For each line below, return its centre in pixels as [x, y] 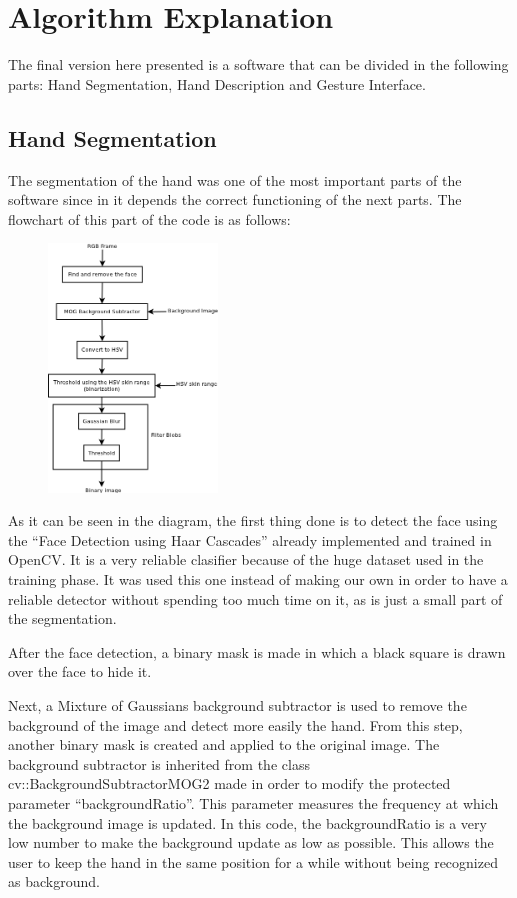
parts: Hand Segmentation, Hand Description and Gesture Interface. [217, 83]
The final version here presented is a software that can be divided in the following [258, 64]
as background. [54, 881]
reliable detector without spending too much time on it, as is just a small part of [255, 598]
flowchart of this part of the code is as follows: [149, 218]
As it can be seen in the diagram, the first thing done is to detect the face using [253, 520]
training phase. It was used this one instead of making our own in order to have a [258, 579]
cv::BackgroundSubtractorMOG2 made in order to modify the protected [229, 783]
